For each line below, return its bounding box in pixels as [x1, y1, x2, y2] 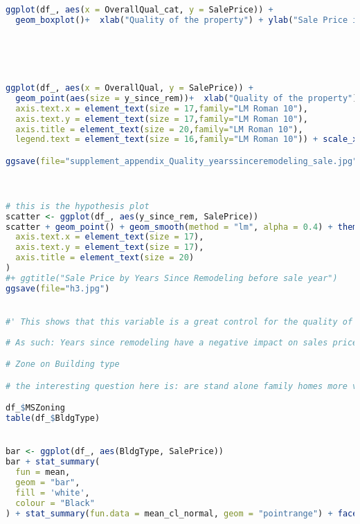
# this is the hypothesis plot [6, 201, 150, 211]
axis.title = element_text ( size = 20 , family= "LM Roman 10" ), [15, 124, 303, 134]
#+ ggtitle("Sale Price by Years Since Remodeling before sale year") [6, 273, 338, 283]
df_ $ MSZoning [6, 403, 65, 413]
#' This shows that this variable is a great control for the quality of [6, 316, 353, 327]
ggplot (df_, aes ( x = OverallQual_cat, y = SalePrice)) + [6, 5, 273, 15]
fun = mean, [15, 467, 71, 478]
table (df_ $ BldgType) [6, 413, 100, 424]
